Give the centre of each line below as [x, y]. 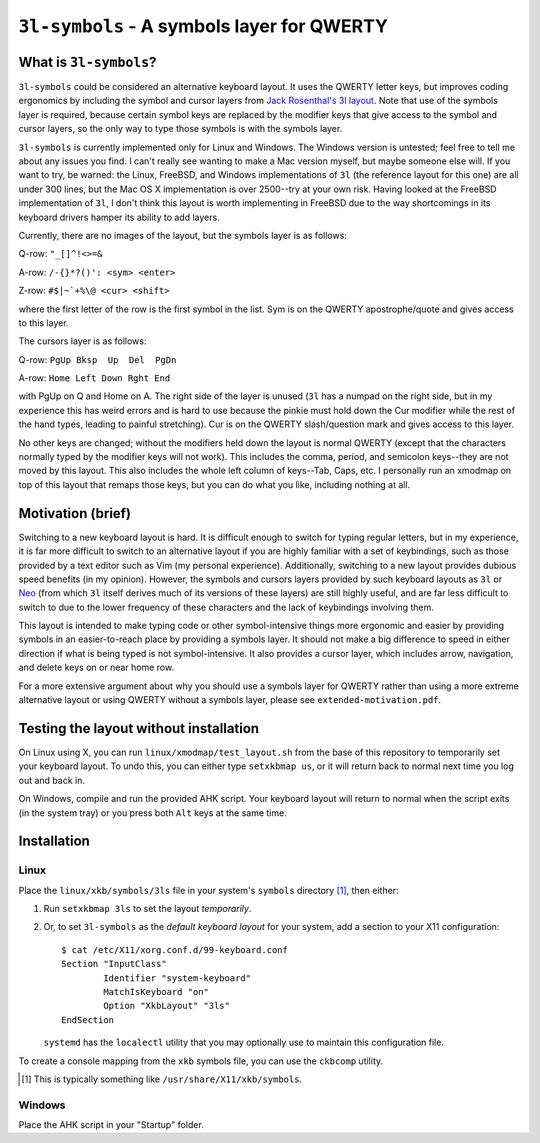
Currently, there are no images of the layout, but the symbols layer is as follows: [182, 235]
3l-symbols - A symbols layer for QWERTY [203, 26]
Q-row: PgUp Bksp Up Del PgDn [97, 359]
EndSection [88, 1019]
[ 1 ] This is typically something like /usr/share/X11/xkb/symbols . [162, 1079]
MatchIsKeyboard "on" [156, 991]
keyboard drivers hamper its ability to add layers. [119, 217]
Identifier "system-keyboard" [177, 978]
